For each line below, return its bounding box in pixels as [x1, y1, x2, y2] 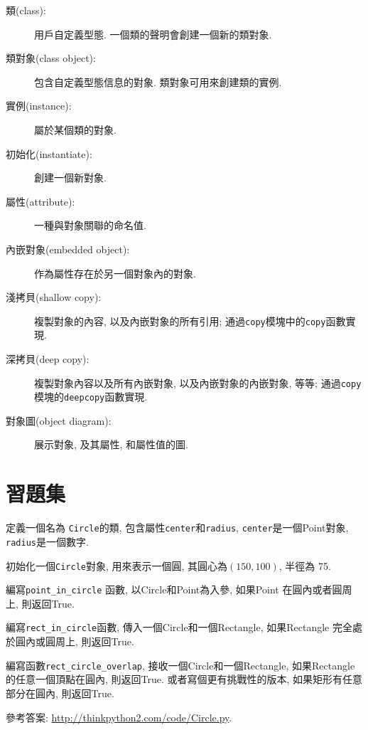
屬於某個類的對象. [34, 122, 117, 137]
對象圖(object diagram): [6, 413, 112, 428]
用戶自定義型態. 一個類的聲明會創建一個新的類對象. [34, 26, 272, 41]
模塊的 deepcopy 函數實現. [34, 389, 148, 404]
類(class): [6, 3, 46, 17]
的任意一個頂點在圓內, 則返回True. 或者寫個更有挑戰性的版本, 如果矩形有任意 [6, 672, 363, 687]
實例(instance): [6, 98, 72, 113]
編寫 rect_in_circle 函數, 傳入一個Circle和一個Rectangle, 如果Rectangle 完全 [6, 620, 352, 635]
